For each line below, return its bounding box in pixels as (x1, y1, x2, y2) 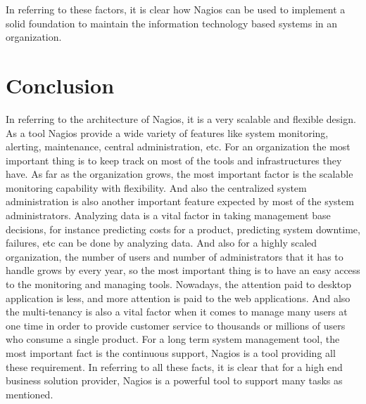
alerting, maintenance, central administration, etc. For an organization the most (6, 139, 351, 154)
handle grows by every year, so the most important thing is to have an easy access (6, 263, 360, 278)
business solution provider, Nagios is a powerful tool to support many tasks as (6, 373, 343, 388)
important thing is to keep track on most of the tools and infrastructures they (6, 152, 342, 167)
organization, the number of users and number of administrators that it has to (6, 249, 343, 263)
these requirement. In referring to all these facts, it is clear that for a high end (6, 359, 343, 374)
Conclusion (6, 70, 115, 99)
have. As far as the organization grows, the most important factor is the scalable (6, 167, 353, 181)
